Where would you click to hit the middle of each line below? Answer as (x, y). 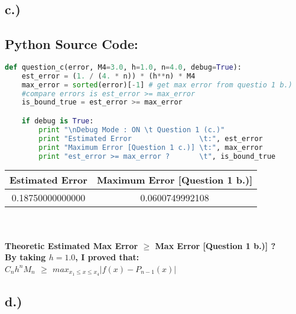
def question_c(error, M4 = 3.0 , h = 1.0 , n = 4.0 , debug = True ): (123, 67)
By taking (25, 257)
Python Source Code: (71, 44)
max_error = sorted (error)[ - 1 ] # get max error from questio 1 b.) (157, 85)
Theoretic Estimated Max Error (71, 245)
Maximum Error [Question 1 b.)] (175, 180)
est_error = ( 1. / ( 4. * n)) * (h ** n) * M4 (108, 76)
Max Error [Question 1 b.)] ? (215, 245)
